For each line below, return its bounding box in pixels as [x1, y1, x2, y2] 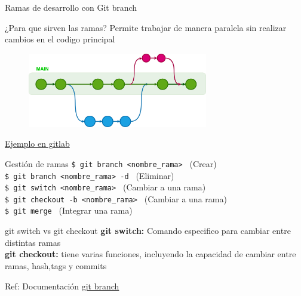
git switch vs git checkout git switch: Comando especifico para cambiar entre [5, 224, 291, 237]
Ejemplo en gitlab [5, 137, 70, 150]
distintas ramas [5, 236, 61, 248]
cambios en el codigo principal [5, 33, 115, 45]
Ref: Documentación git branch [5, 279, 119, 292]
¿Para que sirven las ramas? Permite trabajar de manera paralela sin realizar [5, 21, 287, 33]
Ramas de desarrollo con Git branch [5, 1, 137, 13]
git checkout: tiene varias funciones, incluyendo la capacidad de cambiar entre [5, 248, 296, 260]
